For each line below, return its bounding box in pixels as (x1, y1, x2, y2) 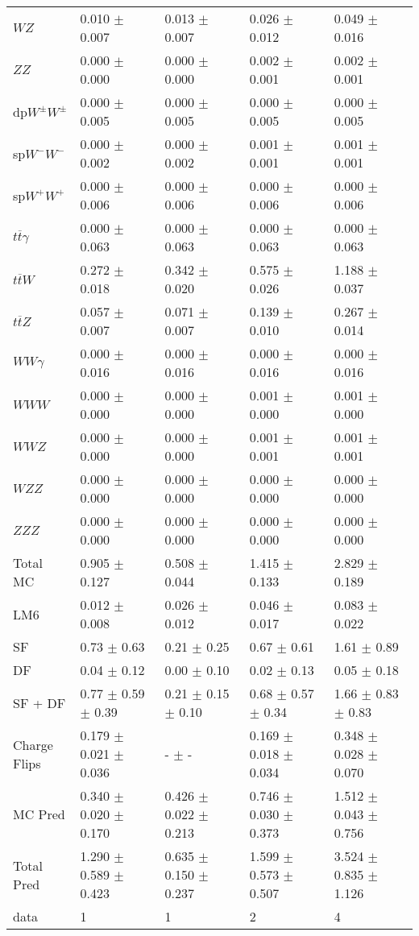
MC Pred (13, 805, 65, 823)
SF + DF (13, 693, 66, 712)
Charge (13, 735, 53, 754)
